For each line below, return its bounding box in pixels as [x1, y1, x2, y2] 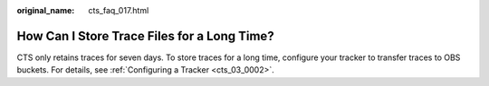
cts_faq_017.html [88, 5, 149, 15]
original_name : [16, 5, 75, 15]
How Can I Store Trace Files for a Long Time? [16, 28, 275, 44]
